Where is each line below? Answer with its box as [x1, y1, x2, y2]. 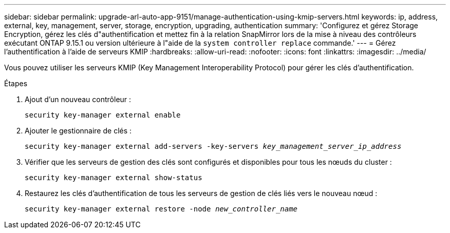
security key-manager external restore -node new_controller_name [25, 205, 298, 213]
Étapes [4, 79, 28, 88]
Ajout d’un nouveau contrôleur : [25, 95, 132, 104]
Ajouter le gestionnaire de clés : [25, 126, 132, 135]
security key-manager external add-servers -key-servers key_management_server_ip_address [25, 142, 402, 150]
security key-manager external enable [25, 111, 181, 119]
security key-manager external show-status [25, 173, 202, 182]
